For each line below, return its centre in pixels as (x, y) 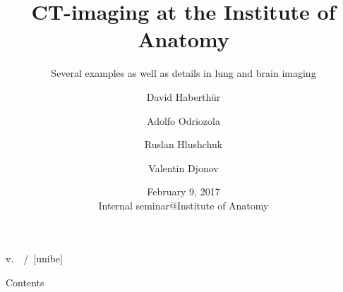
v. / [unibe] (34, 258)
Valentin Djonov (183, 168)
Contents (25, 282)
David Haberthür (183, 96)
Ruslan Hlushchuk (183, 144)
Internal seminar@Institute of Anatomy (183, 205)
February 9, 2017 (183, 191)
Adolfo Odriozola (183, 120)
